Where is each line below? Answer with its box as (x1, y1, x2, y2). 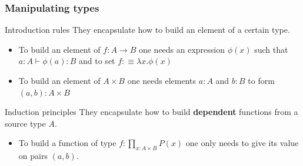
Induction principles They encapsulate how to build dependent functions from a (5, 106, 298, 118)
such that (254, 43, 288, 55)
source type (5, 117, 46, 129)
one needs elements (127, 74, 197, 86)
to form (248, 74, 275, 86)
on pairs (18, 150, 48, 162)
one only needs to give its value (185, 137, 299, 149)
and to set (79, 55, 115, 67)
